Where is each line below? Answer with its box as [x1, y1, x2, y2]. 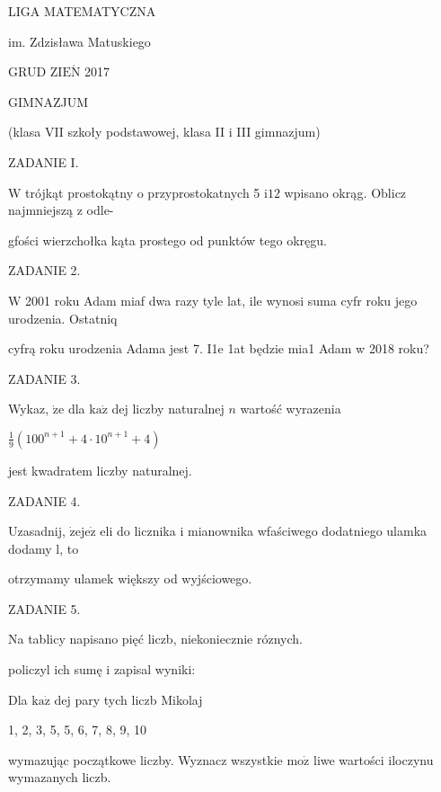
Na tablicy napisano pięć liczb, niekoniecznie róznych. [8, 629, 303, 648]
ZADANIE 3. [8, 369, 81, 387]
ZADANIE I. [8, 152, 79, 171]
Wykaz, [8, 399, 49, 418]
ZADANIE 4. [8, 491, 81, 510]
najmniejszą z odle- [8, 200, 114, 219]
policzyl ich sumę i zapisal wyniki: [8, 660, 196, 679]
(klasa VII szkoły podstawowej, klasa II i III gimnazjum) [8, 122, 321, 141]
